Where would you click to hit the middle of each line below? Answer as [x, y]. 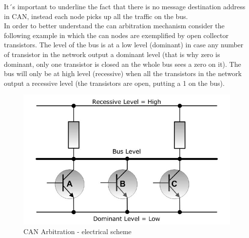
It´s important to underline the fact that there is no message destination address [125, 6]
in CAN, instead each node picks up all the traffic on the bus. [96, 16]
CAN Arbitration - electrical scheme [77, 231]
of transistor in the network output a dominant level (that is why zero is [112, 54]
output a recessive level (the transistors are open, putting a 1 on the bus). [114, 83]
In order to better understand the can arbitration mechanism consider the [114, 26]
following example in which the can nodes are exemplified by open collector [116, 35]
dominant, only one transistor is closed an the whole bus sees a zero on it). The [123, 64]
